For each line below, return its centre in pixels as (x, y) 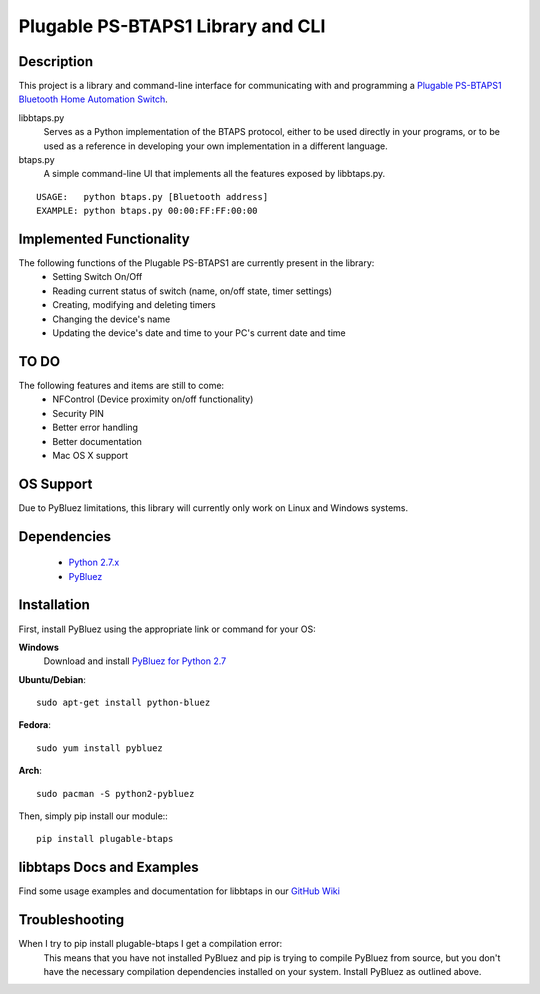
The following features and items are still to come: (121, 385)
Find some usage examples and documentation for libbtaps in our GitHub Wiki (179, 891)
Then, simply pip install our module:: (93, 816)
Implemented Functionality (104, 239)
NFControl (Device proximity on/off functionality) (153, 399)
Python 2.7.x (94, 562)
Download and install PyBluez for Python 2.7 (135, 661)
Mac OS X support (90, 455)
